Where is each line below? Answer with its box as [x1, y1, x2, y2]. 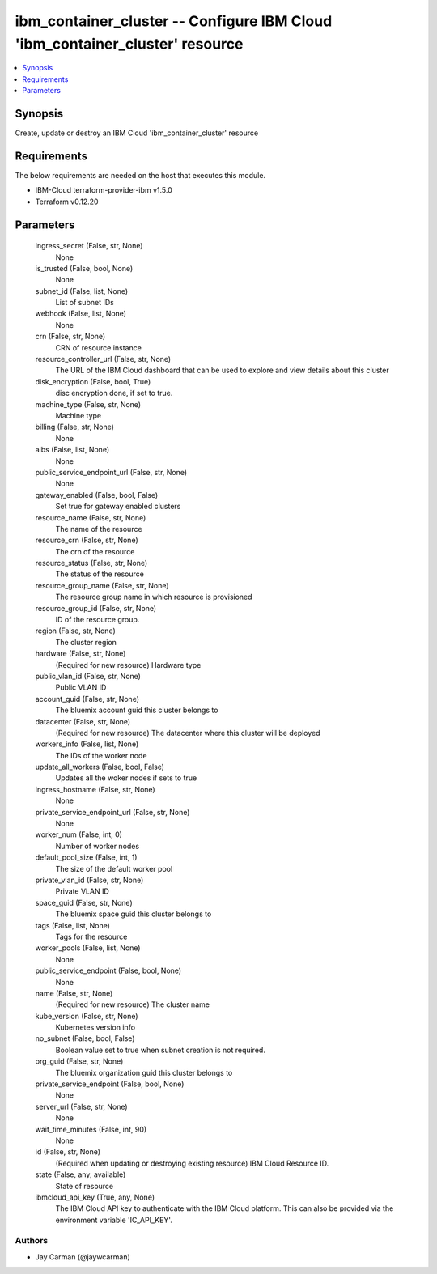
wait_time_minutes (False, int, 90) [35, 1124, 147, 1134]
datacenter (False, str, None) [35, 716, 131, 726]
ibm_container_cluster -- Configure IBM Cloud [15, 12, 333, 30]
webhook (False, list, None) [35, 308, 127, 319]
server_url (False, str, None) [35, 1102, 129, 1111]
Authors [15, 1235, 49, 1246]
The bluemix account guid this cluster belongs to [55, 705, 218, 716]
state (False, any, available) [35, 1170, 126, 1179]
